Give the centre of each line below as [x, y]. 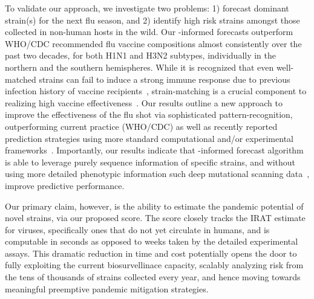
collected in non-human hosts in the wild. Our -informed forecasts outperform [149, 32]
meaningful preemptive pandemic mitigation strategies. [107, 288]
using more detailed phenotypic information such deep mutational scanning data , [157, 174]
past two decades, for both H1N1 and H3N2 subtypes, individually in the [140, 55]
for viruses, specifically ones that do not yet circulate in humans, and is [137, 229]
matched [21, 79]
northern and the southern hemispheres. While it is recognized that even [139, 67]
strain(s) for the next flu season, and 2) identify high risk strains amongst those [152, 20]
